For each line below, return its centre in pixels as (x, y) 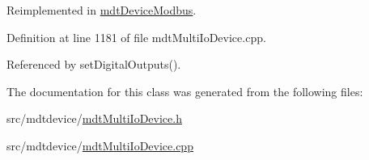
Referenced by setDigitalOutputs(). (94, 64)
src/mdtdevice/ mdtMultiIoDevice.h (94, 118)
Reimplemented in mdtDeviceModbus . (102, 10)
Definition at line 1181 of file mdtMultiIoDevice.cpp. (136, 37)
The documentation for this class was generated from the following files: (185, 91)
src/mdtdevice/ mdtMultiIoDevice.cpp (100, 145)
